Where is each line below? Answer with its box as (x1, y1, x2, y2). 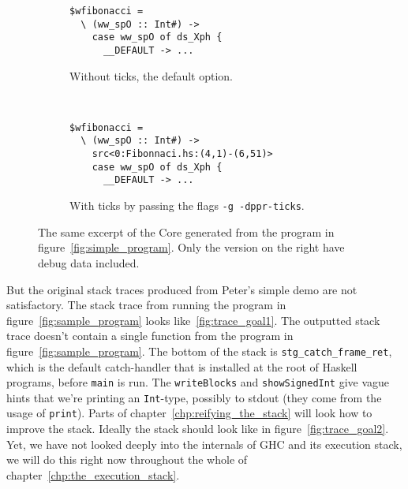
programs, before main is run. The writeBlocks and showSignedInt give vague (6, 374, 390, 390)
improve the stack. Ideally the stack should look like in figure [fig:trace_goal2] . (6, 420, 389, 437)
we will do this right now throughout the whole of (6, 451, 248, 468)
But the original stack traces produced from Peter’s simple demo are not (6, 281, 357, 297)
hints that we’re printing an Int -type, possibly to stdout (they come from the (6, 389, 382, 405)
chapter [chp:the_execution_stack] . (6, 466, 180, 483)
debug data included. (38, 254, 140, 271)
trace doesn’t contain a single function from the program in (6, 327, 294, 344)
